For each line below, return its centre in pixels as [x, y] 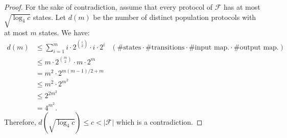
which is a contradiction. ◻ [159, 121]
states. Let [49, 17]
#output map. [256, 48]
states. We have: [64, 32]
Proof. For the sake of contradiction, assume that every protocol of [109, 7]
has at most [242, 7]
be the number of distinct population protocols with [175, 17]
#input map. [209, 48]
